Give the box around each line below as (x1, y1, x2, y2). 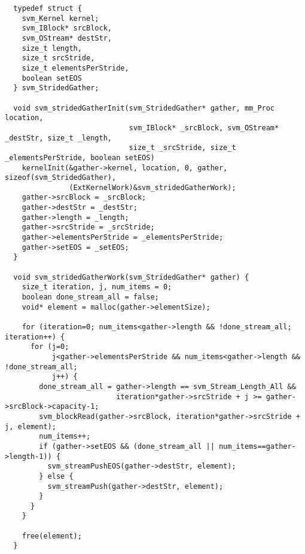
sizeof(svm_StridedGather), (5, 173, 117, 182)
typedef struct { (13, 4, 82, 13)
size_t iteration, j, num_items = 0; (22, 283, 172, 292)
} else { (39, 472, 74, 480)
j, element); (5, 422, 56, 431)
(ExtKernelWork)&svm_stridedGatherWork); (69, 183, 236, 192)
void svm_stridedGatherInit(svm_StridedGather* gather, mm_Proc (13, 103, 275, 112)
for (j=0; (30, 342, 69, 351)
